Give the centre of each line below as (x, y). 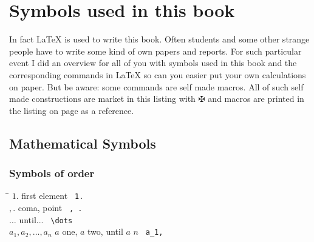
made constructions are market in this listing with (102, 99)
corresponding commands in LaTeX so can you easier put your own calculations (158, 74)
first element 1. (53, 196)
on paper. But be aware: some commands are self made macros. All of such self (156, 86)
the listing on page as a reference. (72, 110)
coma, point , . (50, 207)
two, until (105, 231)
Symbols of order (52, 173)
